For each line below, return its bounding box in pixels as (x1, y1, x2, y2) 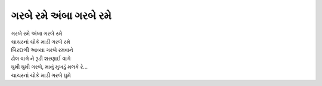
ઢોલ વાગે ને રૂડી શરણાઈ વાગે (11, 54, 71, 62)
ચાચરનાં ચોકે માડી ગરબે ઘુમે (11, 72, 71, 79)
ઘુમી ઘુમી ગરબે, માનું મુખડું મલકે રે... (11, 63, 88, 70)
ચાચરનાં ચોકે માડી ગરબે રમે (11, 38, 71, 45)
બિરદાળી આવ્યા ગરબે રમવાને (11, 47, 74, 54)
